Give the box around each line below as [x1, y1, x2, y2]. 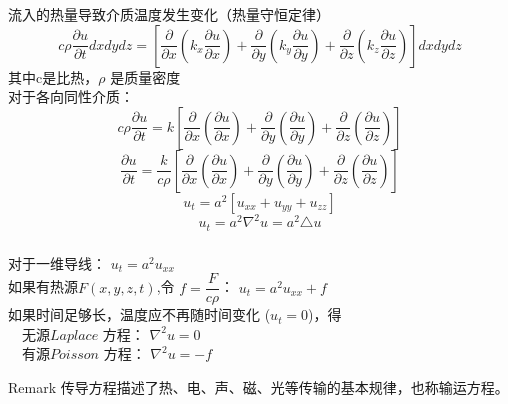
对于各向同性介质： [8, 86, 134, 107]
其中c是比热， [8, 66, 99, 87]
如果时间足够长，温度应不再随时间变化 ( [8, 304, 271, 325]
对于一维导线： [8, 252, 106, 273]
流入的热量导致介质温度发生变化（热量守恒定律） [8, 3, 330, 24]
